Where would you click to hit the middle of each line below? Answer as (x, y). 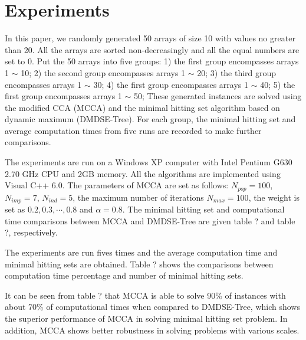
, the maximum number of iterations (138, 197)
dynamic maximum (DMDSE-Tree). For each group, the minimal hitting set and (150, 119)
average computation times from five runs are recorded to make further (133, 130)
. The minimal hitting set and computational (203, 209)
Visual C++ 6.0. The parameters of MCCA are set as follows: (117, 185)
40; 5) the (278, 84)
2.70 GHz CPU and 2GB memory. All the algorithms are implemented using (143, 173)
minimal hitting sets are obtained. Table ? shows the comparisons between (139, 264)
